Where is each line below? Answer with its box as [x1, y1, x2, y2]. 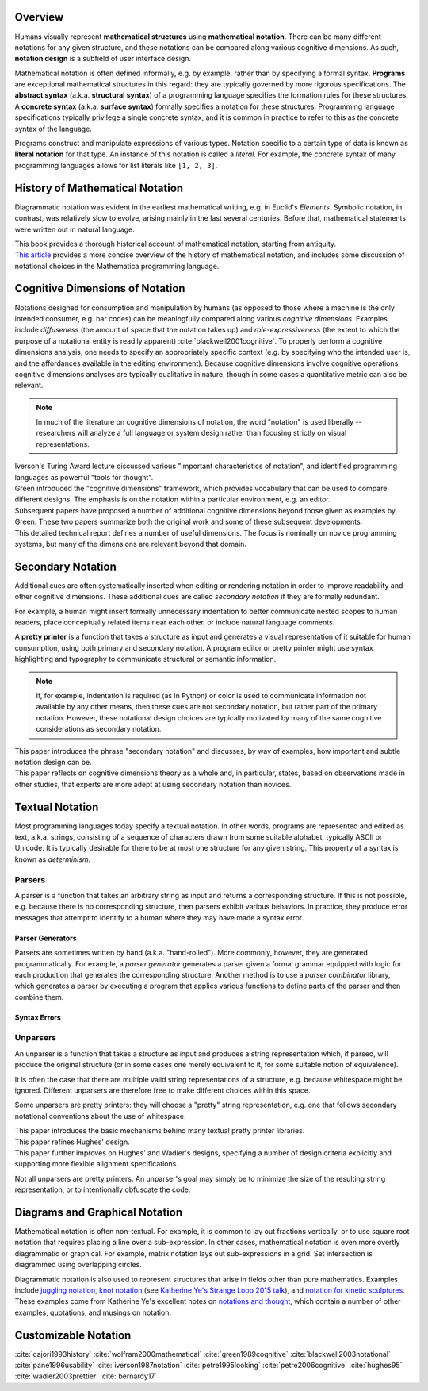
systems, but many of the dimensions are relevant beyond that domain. [14, 540, 247, 548]
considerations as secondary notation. [36, 724, 162, 734]
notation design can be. [14, 757, 93, 767]
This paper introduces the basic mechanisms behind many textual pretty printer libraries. [14, 1126, 305, 1135]
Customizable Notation [14, 1328, 132, 1342]
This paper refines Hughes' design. [14, 1137, 130, 1147]
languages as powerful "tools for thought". [14, 472, 154, 482]
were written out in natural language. [14, 225, 135, 234]
